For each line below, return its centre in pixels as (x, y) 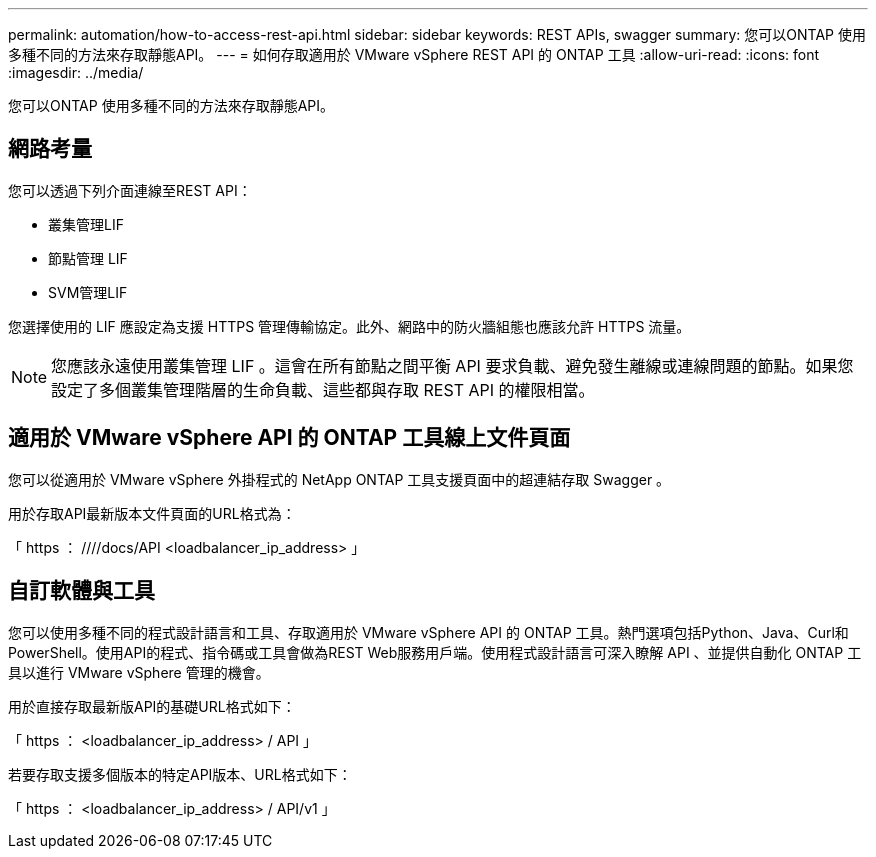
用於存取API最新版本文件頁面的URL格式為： (152, 513)
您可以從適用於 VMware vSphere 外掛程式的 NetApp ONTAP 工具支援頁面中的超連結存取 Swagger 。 (339, 479)
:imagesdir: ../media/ (76, 72)
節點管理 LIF (88, 258)
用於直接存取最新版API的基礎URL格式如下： (152, 706)
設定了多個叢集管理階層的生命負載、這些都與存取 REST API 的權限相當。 (323, 389)
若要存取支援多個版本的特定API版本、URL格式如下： (180, 774)
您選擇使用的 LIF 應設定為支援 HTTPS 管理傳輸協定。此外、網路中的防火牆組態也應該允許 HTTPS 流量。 (349, 326)
